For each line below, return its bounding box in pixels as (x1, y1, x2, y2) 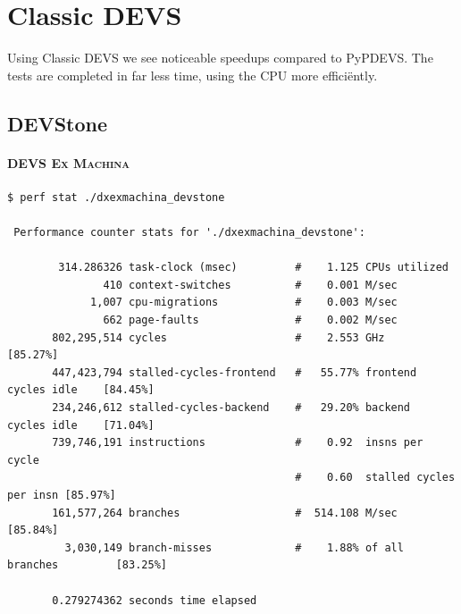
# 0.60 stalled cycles (295, 471, 456, 484)
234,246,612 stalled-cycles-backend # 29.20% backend (52, 401, 411, 415)
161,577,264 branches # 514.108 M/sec (52, 506, 398, 519)
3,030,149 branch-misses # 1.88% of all (64, 541, 404, 554)
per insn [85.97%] (7, 488, 116, 501)
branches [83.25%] (7, 559, 167, 572)
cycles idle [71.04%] (7, 418, 155, 432)
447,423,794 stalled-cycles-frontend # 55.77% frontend (52, 366, 417, 379)
